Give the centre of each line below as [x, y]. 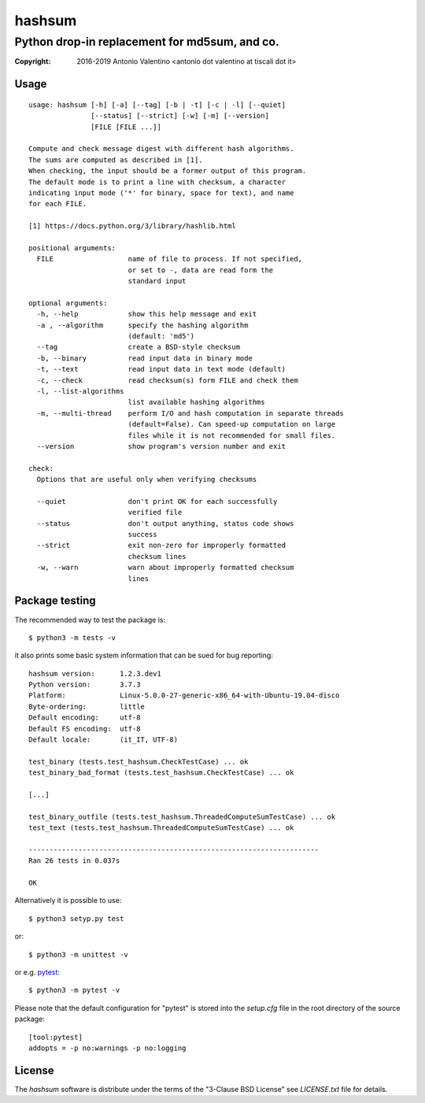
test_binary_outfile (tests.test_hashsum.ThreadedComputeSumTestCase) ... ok [182, 816]
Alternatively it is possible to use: [68, 901]
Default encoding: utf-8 [85, 718]
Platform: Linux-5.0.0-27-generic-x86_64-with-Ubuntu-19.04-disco [184, 696]
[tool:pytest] [55, 1037]
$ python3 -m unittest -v [79, 954]
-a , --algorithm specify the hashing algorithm [142, 325]
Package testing [55, 601]
